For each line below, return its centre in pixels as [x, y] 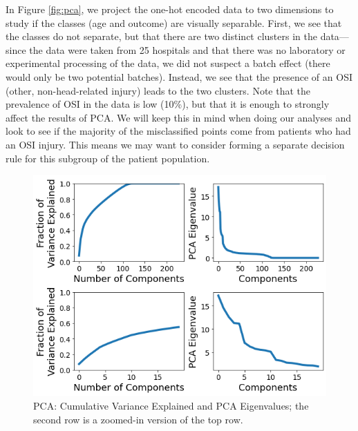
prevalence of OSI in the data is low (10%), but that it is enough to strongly [168, 104]
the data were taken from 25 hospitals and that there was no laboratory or [187, 49]
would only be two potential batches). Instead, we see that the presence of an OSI [179, 76]
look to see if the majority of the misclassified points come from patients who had [178, 131]
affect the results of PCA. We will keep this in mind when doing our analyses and [178, 117]
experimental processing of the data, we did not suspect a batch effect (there [168, 63]
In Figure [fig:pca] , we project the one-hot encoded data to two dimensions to [170, 9]
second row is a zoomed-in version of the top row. [138, 419]
